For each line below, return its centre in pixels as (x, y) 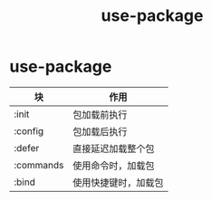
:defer (27, 148)
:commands (39, 165)
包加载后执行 (100, 131)
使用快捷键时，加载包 (118, 182)
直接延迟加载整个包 (113, 148)
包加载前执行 (100, 114)
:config (29, 130)
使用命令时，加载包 (113, 166)
